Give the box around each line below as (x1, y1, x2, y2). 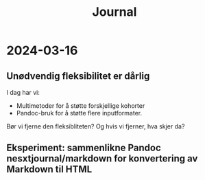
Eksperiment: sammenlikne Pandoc (6, 142, 162, 154)
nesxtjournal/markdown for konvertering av (6, 153, 198, 165)
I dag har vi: (6, 89, 40, 96)
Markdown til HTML (6, 164, 93, 175)
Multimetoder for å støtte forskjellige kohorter (16, 102, 145, 110)
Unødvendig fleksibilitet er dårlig (6, 70, 150, 82)
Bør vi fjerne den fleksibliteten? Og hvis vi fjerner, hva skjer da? (6, 122, 185, 131)
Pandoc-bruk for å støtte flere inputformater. (16, 109, 142, 117)
